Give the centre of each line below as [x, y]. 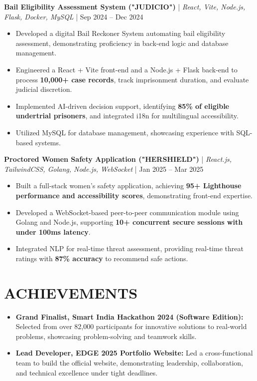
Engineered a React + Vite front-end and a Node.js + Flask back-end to [127, 69]
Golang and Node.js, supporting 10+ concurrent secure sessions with [129, 222]
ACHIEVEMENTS [71, 292]
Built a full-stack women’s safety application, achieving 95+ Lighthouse [128, 186]
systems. [48, 142]
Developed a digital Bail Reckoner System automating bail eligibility [121, 33]
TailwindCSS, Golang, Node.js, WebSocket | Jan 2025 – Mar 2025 [104, 169]
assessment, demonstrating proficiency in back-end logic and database [122, 43]
